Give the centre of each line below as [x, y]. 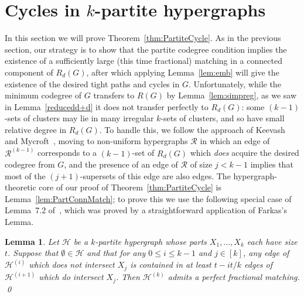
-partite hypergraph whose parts [151, 241]
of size [201, 164]
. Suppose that [33, 253]
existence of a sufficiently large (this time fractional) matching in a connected [144, 61]
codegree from [30, 164]
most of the [25, 175]
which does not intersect [72, 264]
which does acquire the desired [245, 153]
